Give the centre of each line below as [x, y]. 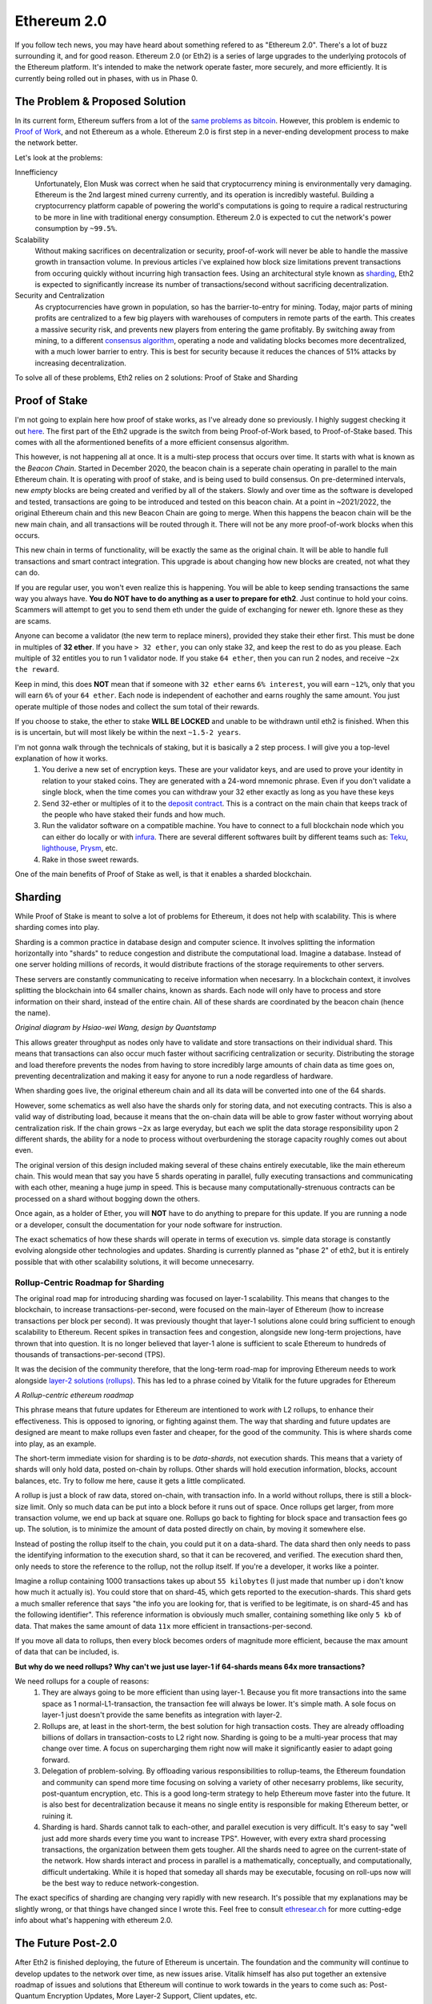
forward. [56, 1760]
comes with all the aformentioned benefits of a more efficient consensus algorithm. [152, 442]
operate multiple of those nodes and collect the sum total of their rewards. [137, 706]
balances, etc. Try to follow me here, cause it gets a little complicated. [130, 1481]
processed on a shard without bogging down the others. [107, 1198]
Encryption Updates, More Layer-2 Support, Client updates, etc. [152, 1996]
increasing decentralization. [81, 363]
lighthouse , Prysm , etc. [80, 848]
